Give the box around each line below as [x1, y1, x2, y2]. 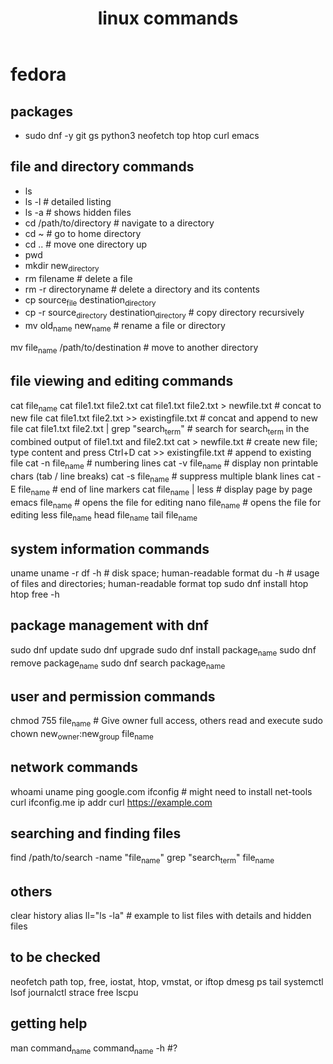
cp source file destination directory [24, 293, 157, 308]
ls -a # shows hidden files [24, 206, 132, 218]
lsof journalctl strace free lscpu [10, 986, 139, 998]
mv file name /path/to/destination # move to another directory [10, 342, 259, 356]
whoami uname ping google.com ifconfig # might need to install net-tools [10, 785, 313, 797]
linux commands [97, 7, 239, 30]
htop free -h [10, 588, 60, 600]
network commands [10, 759, 139, 776]
